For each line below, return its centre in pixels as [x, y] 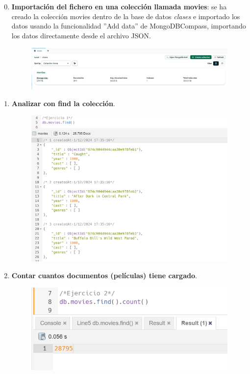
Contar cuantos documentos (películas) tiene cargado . [104, 275]
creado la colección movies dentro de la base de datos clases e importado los [126, 16]
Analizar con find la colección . [63, 103]
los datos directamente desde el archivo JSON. [81, 35]
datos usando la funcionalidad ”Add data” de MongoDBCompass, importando [129, 26]
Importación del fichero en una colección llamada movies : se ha [119, 6]
